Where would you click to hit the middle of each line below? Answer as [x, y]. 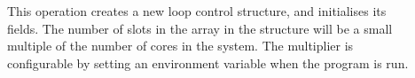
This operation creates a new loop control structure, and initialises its [197, 11]
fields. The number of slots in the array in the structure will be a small [200, 28]
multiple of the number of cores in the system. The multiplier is [180, 46]
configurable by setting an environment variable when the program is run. [208, 62]
